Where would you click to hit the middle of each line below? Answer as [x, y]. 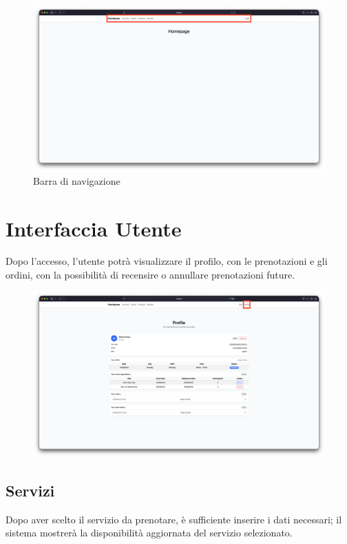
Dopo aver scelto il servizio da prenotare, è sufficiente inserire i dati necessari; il [174, 519]
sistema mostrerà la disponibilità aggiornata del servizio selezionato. [149, 533]
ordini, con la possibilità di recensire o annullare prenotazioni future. [150, 275]
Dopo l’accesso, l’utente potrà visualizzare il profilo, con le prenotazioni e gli [167, 261]
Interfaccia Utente [94, 228]
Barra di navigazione [77, 180]
